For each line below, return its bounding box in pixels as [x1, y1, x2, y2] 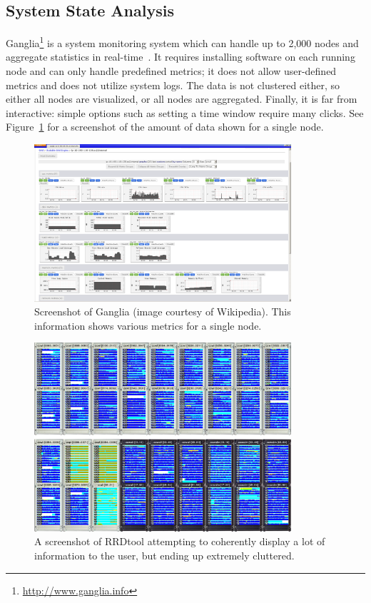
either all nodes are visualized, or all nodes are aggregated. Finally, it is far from [6, 91, 357, 106]
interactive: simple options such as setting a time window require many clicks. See [6, 105, 364, 120]
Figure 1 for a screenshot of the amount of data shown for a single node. [6, 119, 324, 134]
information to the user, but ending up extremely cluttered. [34, 547, 295, 562]
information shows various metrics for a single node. [34, 318, 262, 333]
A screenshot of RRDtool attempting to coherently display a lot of [34, 534, 325, 549]
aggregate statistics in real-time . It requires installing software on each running [6, 49, 355, 64]
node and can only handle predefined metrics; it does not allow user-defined [6, 64, 337, 78]
